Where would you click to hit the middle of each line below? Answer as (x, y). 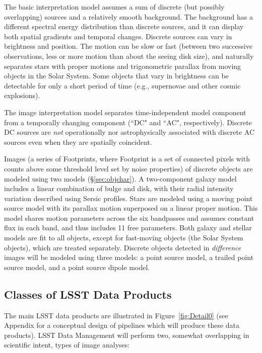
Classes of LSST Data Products (88, 294)
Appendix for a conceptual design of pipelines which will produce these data (122, 325)
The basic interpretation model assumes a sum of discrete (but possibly (114, 7)
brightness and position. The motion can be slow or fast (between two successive (128, 46)
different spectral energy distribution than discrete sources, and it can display (124, 26)
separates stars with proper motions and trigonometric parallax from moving (123, 66)
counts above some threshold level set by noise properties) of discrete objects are (128, 168)
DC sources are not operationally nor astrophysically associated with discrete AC (129, 132)
